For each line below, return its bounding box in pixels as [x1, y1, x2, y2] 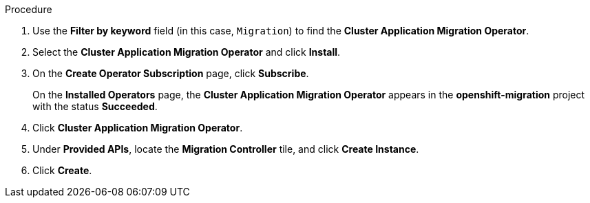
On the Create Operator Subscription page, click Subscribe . [32, 67, 309, 79]
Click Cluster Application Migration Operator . [32, 122, 243, 133]
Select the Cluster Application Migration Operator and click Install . [32, 46, 341, 58]
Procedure [5, 3, 52, 15]
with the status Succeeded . [32, 100, 158, 112]
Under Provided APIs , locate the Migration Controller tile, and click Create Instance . [32, 143, 419, 155]
